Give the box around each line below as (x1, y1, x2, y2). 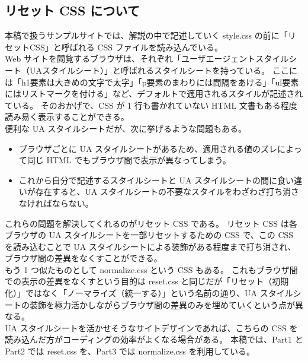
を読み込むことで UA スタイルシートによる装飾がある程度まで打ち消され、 (5, 240, 296, 252)
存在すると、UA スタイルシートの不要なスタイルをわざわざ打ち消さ (35, 185, 299, 198)
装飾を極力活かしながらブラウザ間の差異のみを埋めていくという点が (29, 298, 295, 311)
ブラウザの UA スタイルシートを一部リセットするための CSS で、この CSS (5, 229, 294, 241)
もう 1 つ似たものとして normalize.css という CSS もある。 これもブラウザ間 (5, 263, 298, 275)
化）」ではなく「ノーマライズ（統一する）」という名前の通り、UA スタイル (5, 287, 293, 299)
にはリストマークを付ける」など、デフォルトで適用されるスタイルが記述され (5, 87, 303, 100)
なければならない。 (18, 197, 94, 209)
